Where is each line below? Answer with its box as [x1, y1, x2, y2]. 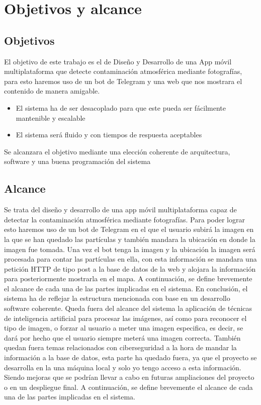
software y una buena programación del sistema [4, 156, 151, 167]
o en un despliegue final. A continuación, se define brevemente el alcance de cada [4, 381, 253, 392]
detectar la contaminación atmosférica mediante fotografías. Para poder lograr [4, 214, 245, 224]
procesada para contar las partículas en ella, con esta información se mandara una [4, 254, 257, 264]
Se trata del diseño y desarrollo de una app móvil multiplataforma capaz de [4, 204, 237, 215]
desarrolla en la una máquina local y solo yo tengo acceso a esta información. [4, 362, 241, 372]
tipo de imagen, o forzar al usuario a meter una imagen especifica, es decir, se [4, 322, 243, 333]
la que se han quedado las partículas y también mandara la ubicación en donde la [4, 233, 255, 244]
